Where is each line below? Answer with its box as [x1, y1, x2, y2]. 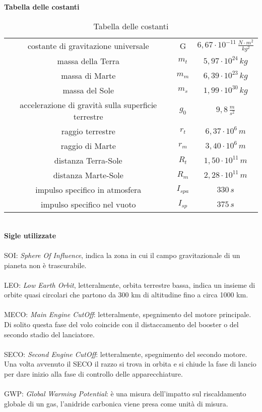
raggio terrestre [61, 125, 115, 137]
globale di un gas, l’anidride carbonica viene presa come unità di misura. [4, 398, 228, 408]
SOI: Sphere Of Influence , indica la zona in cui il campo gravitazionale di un [4, 249, 240, 260]
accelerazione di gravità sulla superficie [20, 99, 157, 111]
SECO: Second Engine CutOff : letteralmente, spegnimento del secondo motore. [4, 348, 247, 359]
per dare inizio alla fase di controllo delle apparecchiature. [4, 369, 183, 379]
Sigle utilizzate [4, 230, 56, 240]
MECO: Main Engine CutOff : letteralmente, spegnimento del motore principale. [4, 309, 251, 320]
